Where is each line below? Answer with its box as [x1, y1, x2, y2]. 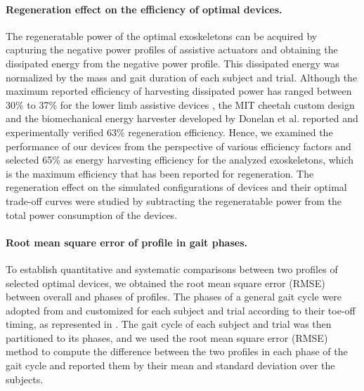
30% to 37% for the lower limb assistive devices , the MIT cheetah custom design [6, 97, 355, 112]
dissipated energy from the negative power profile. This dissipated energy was [6, 55, 339, 70]
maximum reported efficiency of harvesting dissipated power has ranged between [6, 84, 352, 98]
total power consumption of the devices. [6, 207, 178, 222]
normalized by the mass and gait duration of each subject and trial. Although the [6, 69, 358, 84]
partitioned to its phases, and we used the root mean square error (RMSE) [6, 330, 328, 345]
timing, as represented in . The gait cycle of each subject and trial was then [6, 317, 332, 331]
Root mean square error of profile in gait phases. [6, 234, 247, 249]
